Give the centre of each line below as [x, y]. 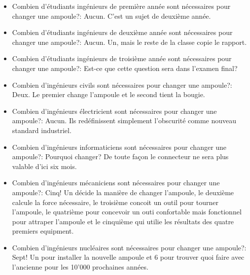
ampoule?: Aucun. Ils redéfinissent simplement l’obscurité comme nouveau [124, 120]
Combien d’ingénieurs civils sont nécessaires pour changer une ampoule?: [122, 85]
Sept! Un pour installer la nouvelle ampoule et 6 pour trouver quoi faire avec [128, 257]
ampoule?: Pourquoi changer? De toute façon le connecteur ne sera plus [120, 156]
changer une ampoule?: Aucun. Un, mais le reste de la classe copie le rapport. [129, 42]
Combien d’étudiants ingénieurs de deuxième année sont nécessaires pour [122, 32]
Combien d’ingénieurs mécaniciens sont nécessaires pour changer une [116, 183]
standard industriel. [42, 130]
